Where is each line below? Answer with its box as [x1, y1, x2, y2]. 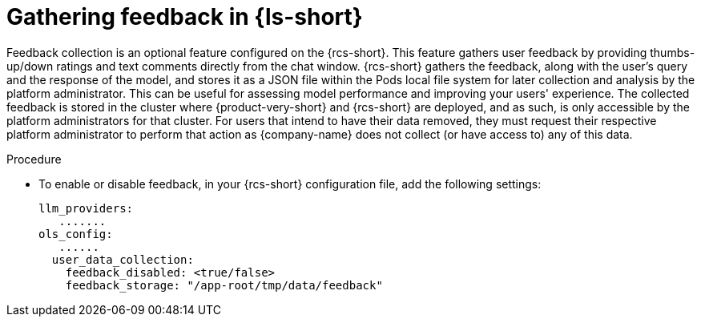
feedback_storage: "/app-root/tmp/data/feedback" [65, 278, 383, 292]
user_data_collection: [51, 252, 194, 266]
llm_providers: [38, 201, 134, 215]
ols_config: [38, 227, 113, 240]
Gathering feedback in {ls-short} [6, 3, 363, 30]
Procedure [6, 151, 62, 166]
